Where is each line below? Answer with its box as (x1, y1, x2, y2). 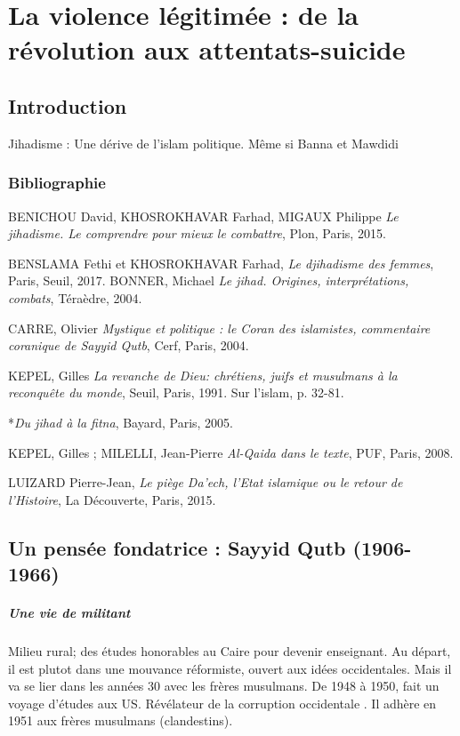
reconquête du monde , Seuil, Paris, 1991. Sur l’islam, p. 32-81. (8, 383, 344, 402)
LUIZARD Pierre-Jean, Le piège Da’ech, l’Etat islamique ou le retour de (8, 473, 403, 492)
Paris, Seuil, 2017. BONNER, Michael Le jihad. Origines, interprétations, (8, 271, 409, 290)
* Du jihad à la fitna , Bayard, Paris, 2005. (8, 412, 234, 431)
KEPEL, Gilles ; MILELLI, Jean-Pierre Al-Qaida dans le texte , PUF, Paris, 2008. (8, 443, 454, 461)
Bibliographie (8, 172, 106, 194)
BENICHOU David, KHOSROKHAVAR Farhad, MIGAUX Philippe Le (8, 206, 399, 225)
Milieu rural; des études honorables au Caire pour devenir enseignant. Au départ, (8, 642, 451, 660)
